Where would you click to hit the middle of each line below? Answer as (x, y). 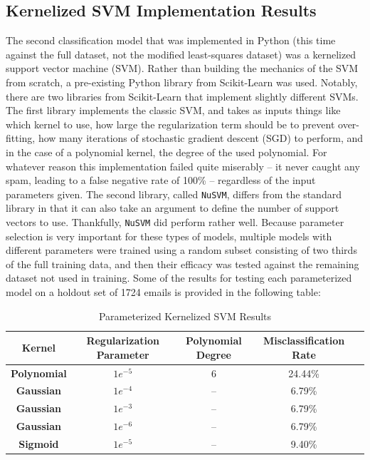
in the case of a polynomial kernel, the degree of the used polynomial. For (166, 152)
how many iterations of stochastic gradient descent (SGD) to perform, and (201, 138)
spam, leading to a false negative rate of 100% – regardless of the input (161, 180)
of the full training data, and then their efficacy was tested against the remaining (183, 264)
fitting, (21, 138)
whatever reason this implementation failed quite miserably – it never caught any (183, 166)
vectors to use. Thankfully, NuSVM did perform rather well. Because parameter (175, 221)
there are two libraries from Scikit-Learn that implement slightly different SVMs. (182, 96)
